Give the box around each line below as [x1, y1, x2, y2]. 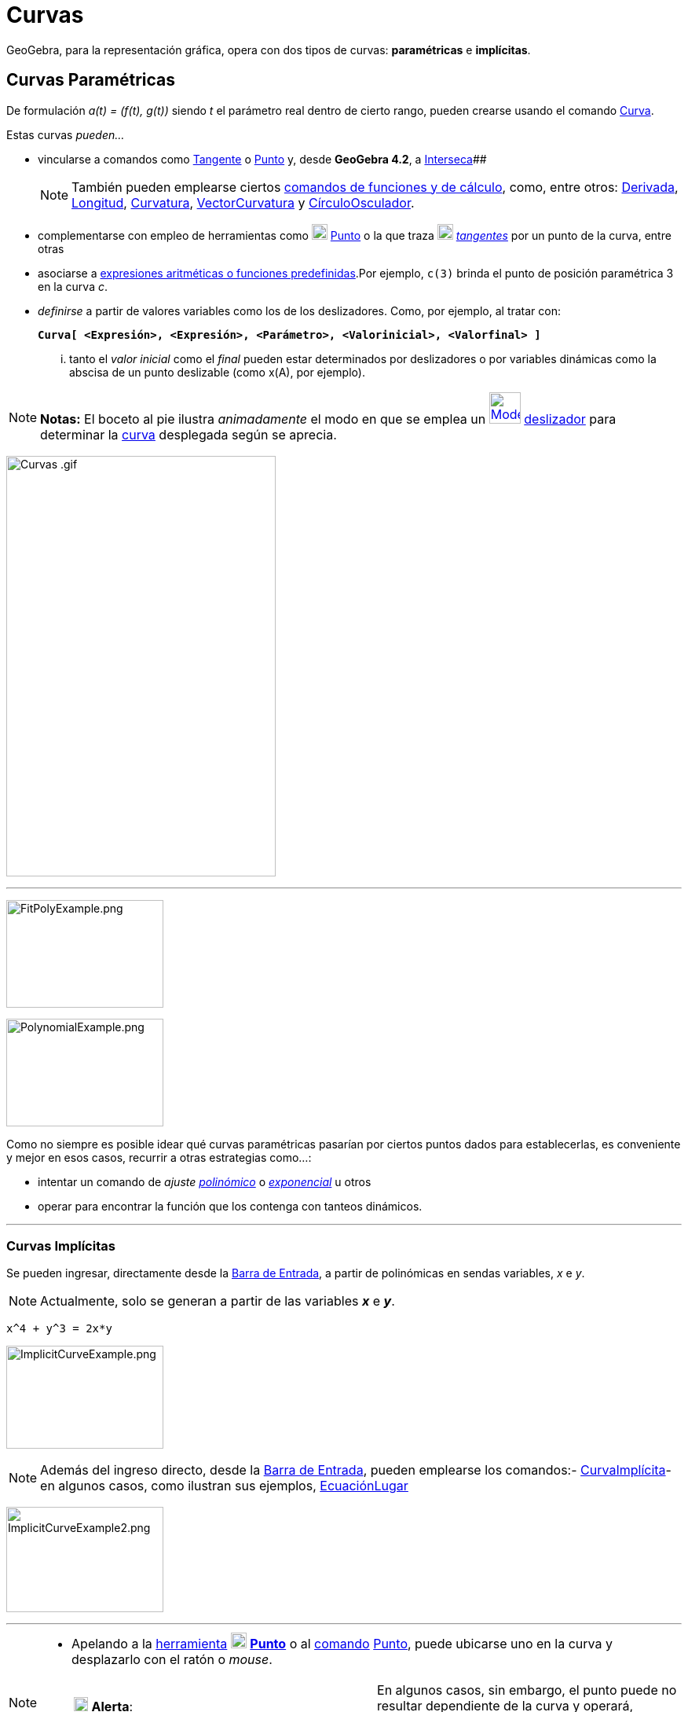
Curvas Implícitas [6, 1237, 115, 1254]
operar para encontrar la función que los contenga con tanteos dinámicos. [38, 1199, 423, 1213]
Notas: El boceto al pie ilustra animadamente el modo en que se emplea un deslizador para [40, 410, 617, 427]
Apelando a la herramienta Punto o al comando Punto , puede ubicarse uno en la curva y [71, 1636, 613, 1652]
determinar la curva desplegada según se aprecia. [40, 426, 337, 443]
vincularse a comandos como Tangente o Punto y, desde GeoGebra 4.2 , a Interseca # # [38, 152, 487, 166]
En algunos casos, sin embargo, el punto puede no [377, 1682, 677, 1699]
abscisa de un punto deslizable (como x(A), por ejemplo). [69, 365, 365, 379]
